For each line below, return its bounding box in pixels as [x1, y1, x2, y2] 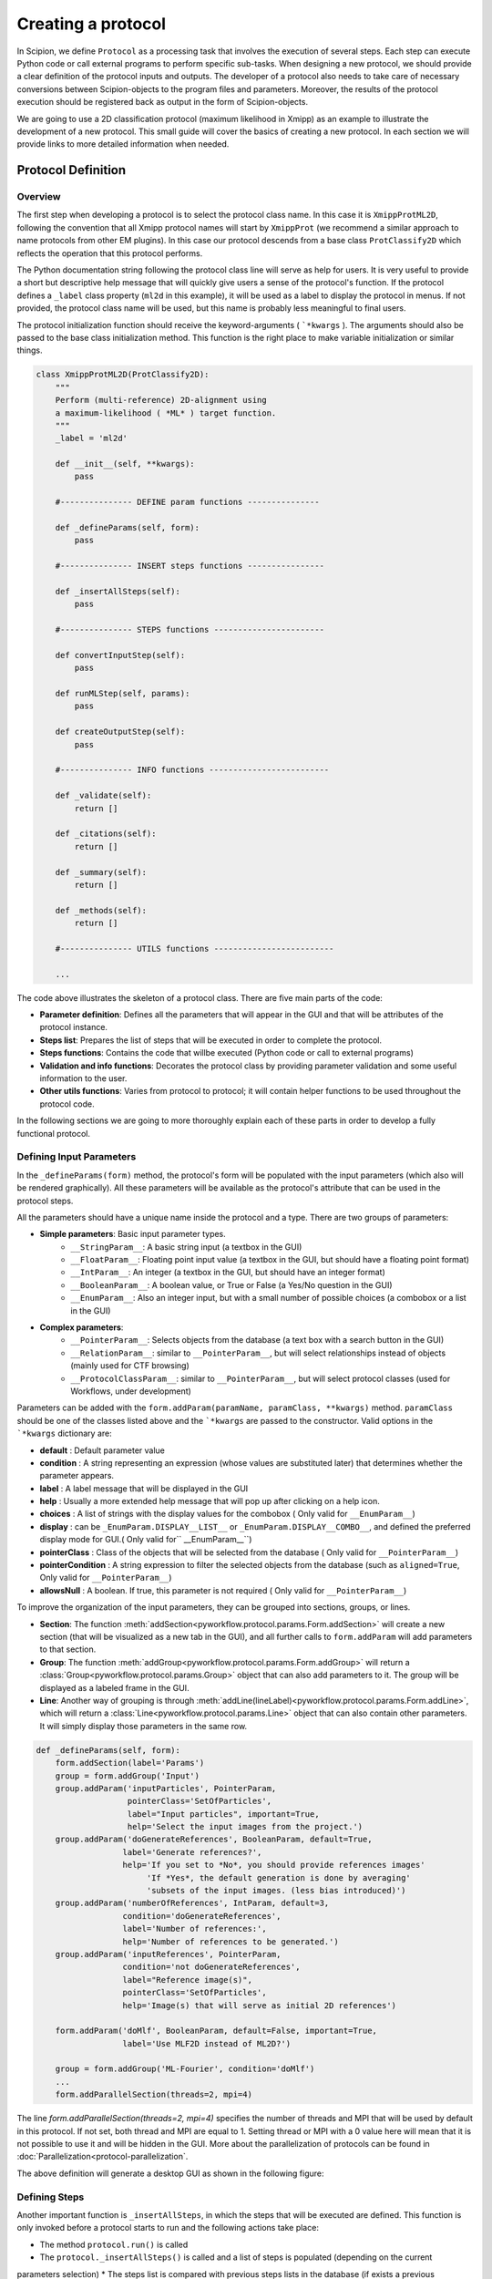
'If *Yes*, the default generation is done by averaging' [146, 1872, 412, 1882]
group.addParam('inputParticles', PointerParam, [55, 1783, 277, 1793]
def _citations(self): [55, 829, 157, 839]
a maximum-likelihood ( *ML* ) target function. [55, 407, 277, 418]
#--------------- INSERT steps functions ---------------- [55, 561, 325, 572]
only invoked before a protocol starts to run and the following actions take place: [16, 2222, 319, 2233]
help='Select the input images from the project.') [127, 1821, 364, 1832]
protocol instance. [39, 1022, 108, 1033]
